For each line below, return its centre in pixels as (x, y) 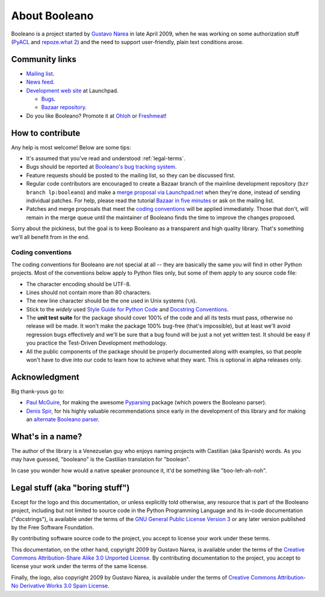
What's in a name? (47, 436)
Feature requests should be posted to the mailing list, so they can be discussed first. (131, 175)
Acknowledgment (45, 377)
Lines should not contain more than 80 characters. (89, 292)
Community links (44, 59)
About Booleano (52, 16)
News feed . (40, 82)
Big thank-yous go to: (38, 391)
